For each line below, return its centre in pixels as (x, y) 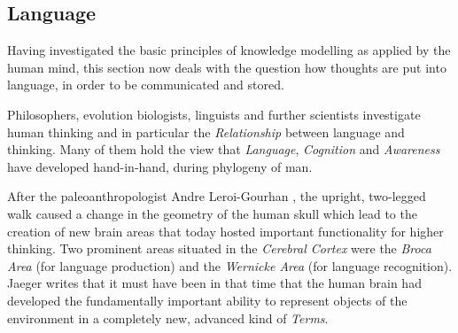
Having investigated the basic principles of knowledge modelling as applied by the (229, 50)
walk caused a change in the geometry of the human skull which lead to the (212, 213)
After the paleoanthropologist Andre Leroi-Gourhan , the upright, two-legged (217, 196)
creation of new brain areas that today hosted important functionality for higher (225, 231)
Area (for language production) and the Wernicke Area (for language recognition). (230, 265)
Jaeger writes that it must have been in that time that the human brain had (214, 283)
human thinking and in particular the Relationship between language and (206, 132)
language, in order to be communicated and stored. (146, 85)
